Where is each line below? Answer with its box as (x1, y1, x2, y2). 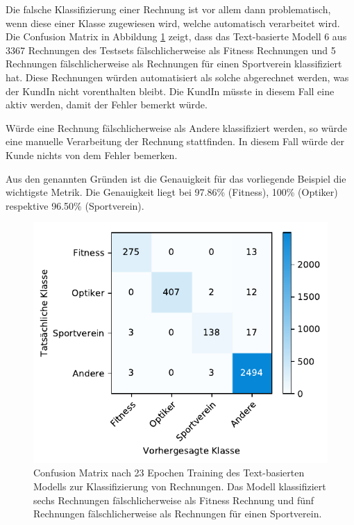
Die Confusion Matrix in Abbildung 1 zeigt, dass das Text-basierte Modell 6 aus (6, 29, 347, 44)
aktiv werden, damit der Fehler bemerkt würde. (6, 97, 208, 112)
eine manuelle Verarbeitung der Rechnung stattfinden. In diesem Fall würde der (6, 134, 345, 149)
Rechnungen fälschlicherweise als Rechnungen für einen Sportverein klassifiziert (6, 56, 342, 71)
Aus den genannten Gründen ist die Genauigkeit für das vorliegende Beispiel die (6, 171, 346, 185)
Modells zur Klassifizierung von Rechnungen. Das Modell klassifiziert (33, 478, 326, 493)
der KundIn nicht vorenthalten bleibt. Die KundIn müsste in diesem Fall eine (6, 83, 335, 98)
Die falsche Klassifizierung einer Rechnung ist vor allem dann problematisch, (6, 2, 331, 16)
